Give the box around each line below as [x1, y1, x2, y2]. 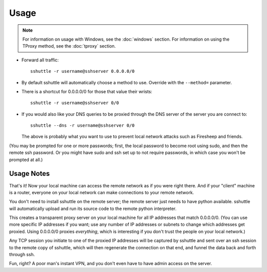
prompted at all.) [9, 157, 43, 163]
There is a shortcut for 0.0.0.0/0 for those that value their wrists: [21, 88, 153, 94]
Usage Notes [9, 169, 50, 178]
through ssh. [9, 252, 35, 258]
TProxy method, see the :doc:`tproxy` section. [22, 43, 116, 49]
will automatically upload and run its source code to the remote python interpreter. [9, 206, 177, 212]
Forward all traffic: [21, 57, 59, 63]
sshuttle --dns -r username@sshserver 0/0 [30, 123, 135, 128]
